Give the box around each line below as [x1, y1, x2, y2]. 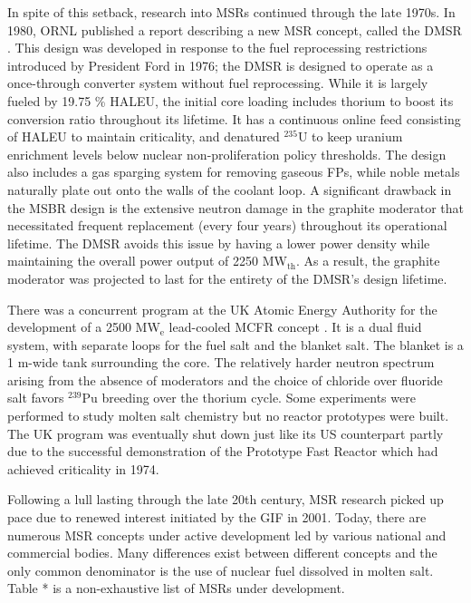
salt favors [7, 388, 64, 407]
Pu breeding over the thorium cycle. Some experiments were [82, 388, 416, 407]
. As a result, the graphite [295, 251, 440, 270]
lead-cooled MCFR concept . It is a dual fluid [168, 317, 422, 336]
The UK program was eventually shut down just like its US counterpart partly [7, 423, 444, 443]
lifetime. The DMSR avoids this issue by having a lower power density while [7, 233, 430, 252]
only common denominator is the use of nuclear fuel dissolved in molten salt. [7, 560, 434, 579]
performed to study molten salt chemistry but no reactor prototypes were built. [7, 406, 449, 425]
